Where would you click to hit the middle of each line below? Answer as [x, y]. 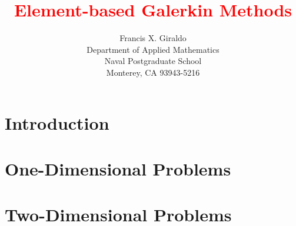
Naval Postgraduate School [153, 61]
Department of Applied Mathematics [153, 49]
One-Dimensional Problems [118, 168]
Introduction [57, 122]
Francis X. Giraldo [153, 38]
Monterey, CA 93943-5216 [153, 72]
